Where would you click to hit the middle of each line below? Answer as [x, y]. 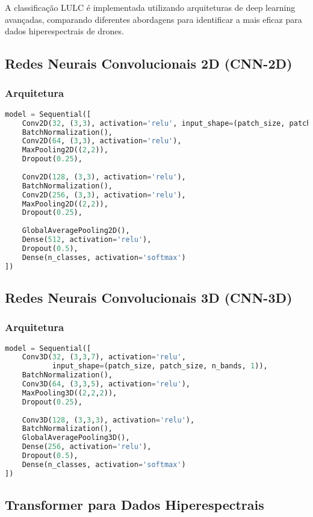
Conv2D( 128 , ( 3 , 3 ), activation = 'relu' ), [104, 177]
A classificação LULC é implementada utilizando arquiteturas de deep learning [150, 7]
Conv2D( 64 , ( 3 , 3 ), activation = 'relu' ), [102, 141]
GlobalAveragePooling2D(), [76, 231]
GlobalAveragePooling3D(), [76, 438]
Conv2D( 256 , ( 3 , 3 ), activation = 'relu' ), [104, 195]
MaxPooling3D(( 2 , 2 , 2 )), [70, 393]
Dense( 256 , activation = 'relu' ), [87, 447]
